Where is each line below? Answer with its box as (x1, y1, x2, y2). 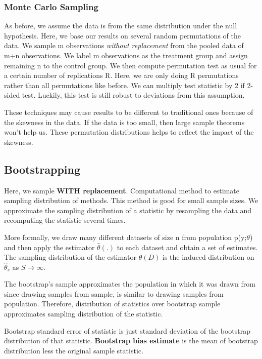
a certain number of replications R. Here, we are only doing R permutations (4, 70, 239, 81)
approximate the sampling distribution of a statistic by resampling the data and (4, 205, 252, 215)
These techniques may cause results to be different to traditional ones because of (4, 106, 253, 117)
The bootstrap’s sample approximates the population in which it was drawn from (4, 278, 255, 289)
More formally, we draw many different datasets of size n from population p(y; (4, 231, 247, 242)
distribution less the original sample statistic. (4, 345, 143, 355)
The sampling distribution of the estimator (4, 252, 137, 262)
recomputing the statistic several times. (4, 215, 126, 225)
